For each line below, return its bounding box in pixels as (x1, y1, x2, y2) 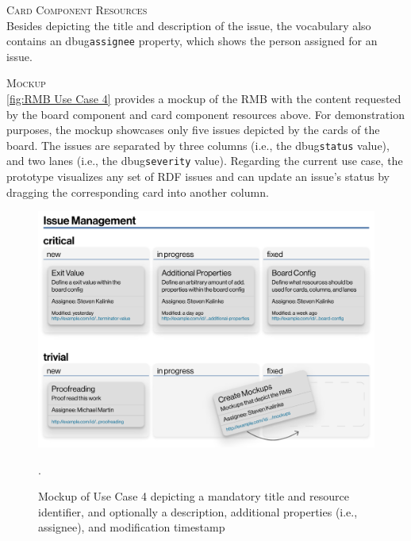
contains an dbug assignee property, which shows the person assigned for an (6, 33, 378, 49)
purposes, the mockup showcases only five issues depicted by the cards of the (6, 121, 380, 138)
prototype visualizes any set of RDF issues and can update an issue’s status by (6, 168, 390, 185)
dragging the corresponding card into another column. (6, 183, 269, 200)
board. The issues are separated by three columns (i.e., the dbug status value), (6, 136, 390, 153)
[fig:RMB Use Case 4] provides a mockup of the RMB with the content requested (6, 90, 401, 107)
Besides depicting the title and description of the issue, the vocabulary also (6, 17, 371, 33)
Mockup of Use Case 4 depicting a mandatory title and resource (38, 488, 349, 505)
